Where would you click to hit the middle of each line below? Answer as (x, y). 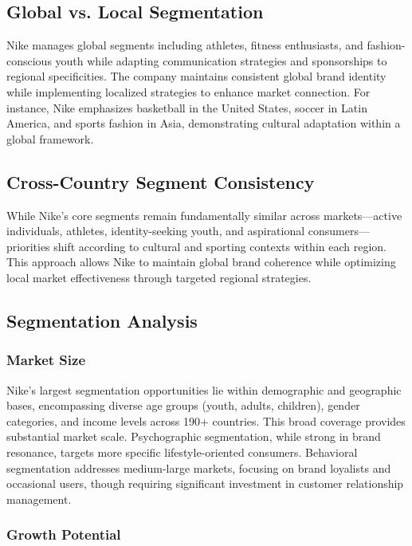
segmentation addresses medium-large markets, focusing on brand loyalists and (199, 467)
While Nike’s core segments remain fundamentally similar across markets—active (204, 215)
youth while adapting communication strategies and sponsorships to (221, 60)
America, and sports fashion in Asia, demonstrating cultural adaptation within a (204, 123)
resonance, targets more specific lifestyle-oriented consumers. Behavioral (182, 452)
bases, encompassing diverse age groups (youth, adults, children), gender (183, 405)
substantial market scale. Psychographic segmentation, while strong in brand (194, 436)
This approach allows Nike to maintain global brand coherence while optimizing (201, 262)
